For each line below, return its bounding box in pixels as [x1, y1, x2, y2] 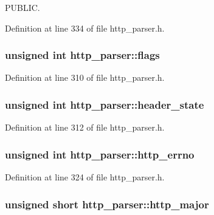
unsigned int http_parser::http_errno [5, 146, 195, 162]
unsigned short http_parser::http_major [5, 196, 209, 211]
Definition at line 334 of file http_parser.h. [5, 21, 165, 34]
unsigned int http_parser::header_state [5, 97, 204, 112]
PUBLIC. [5, 1, 40, 13]
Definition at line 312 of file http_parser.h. [5, 121, 165, 134]
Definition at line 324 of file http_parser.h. [5, 171, 165, 183]
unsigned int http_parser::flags [5, 47, 160, 63]
